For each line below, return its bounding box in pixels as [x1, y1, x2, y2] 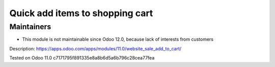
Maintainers [9, 22, 51, 31]
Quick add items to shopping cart [9, 8, 153, 19]
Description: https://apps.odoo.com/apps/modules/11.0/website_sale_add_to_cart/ [9, 45, 182, 51]
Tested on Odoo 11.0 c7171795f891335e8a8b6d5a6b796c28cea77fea [9, 55, 155, 61]
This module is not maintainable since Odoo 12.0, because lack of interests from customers [22, 36, 214, 42]
